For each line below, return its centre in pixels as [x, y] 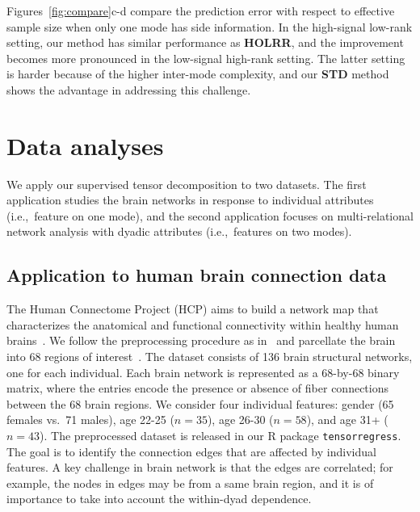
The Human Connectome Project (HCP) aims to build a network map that [193, 309]
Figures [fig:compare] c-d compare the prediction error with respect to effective [201, 10]
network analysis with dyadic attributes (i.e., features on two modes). [179, 231]
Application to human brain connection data [197, 275]
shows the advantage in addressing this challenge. [129, 89]
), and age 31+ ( [347, 420]
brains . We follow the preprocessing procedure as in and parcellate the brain [201, 340]
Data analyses [85, 145]
